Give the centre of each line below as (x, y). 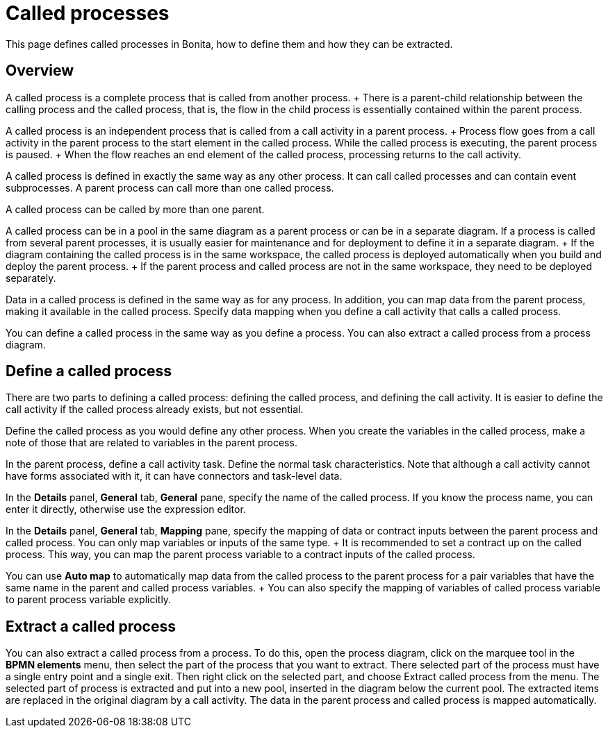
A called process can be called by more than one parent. (135, 209)
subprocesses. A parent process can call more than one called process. (170, 187)
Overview (40, 71)
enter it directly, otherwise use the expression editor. (126, 509)
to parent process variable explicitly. (89, 600)
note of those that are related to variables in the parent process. (151, 443)
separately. (31, 278)
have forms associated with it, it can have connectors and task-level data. (174, 476)
